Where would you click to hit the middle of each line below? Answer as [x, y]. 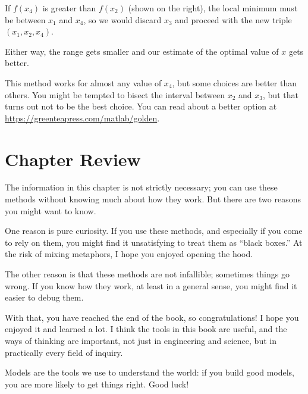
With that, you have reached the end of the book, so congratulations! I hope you [152, 317]
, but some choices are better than [234, 82]
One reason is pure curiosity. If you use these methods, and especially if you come [154, 231]
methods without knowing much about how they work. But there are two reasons [153, 199]
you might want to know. [51, 210]
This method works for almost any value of [83, 82]
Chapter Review [73, 159]
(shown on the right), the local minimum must [213, 8]
